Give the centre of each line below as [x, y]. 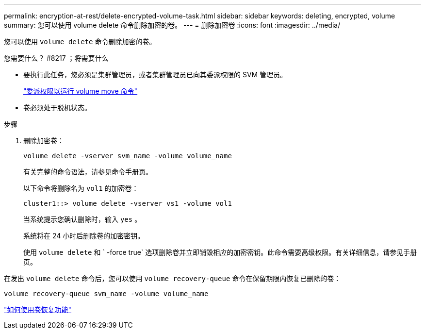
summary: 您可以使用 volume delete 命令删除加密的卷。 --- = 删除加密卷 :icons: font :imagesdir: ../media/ [172, 25]
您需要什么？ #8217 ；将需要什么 [56, 58]
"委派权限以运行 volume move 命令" [81, 91]
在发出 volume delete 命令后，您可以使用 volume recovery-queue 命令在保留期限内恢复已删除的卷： [172, 278]
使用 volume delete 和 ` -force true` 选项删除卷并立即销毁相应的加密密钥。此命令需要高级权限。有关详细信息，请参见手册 [220, 252]
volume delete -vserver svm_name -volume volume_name [128, 156]
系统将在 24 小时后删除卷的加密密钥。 [84, 236]
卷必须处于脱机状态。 [57, 108]
